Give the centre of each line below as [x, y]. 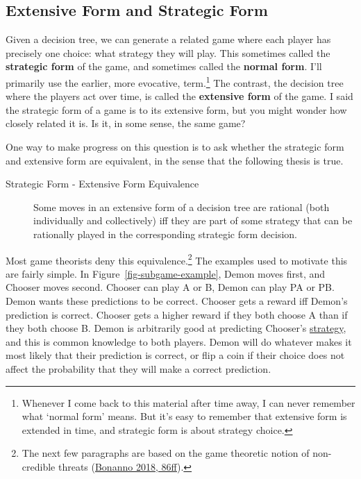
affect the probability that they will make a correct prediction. [138, 368]
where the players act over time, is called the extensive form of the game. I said [179, 96]
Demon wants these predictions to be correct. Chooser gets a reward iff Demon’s [177, 301]
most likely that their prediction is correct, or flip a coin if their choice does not [175, 355]
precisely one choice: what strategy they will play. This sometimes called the [168, 52]
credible [39, 466]
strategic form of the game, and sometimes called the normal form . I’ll [164, 66]
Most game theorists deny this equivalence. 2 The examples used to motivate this [177, 259]
